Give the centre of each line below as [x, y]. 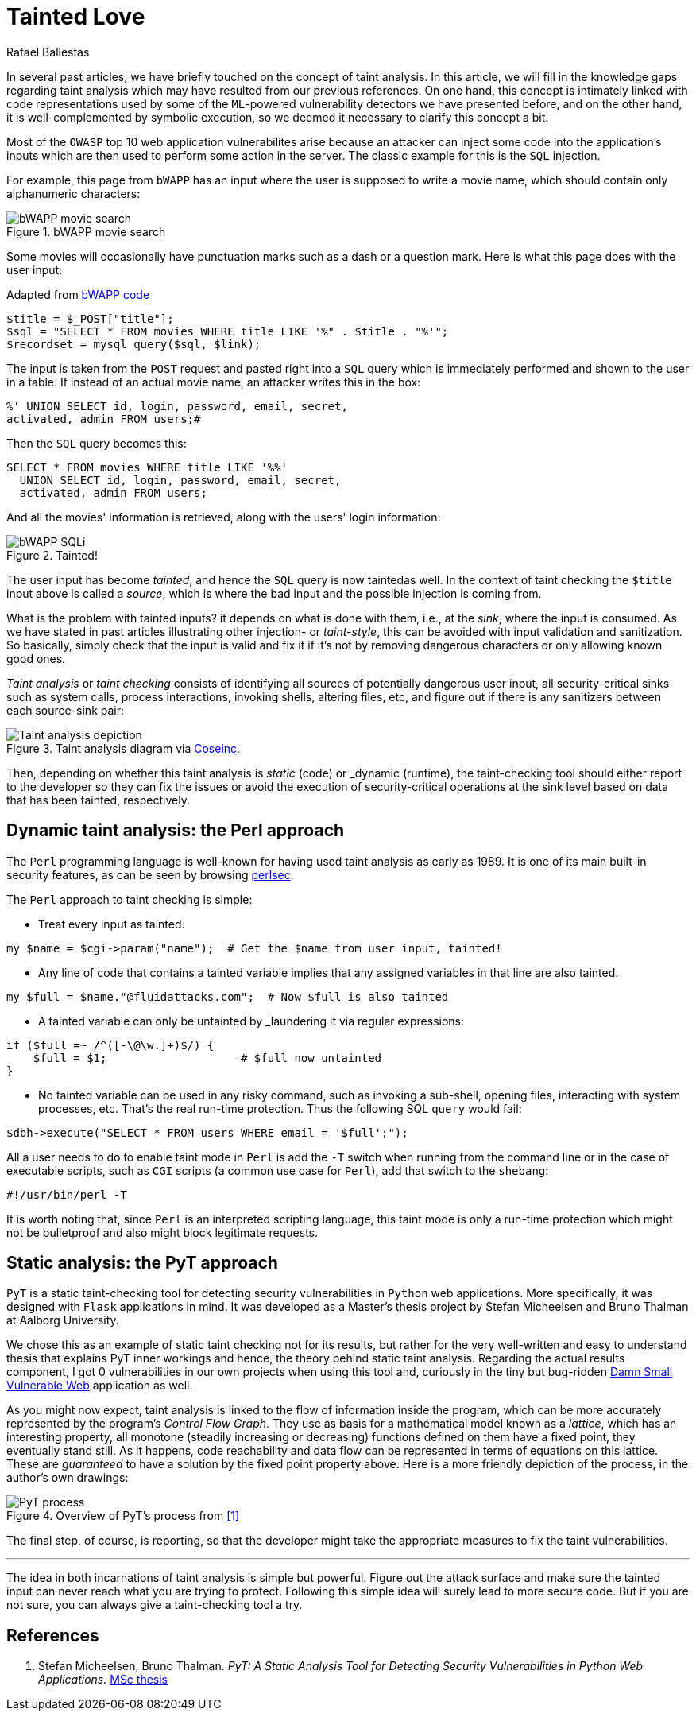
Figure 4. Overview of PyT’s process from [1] [123, 1516]
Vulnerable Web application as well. [100, 1386]
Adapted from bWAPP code [78, 294]
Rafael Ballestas [48, 52]
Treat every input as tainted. [112, 924]
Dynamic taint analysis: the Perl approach [176, 831]
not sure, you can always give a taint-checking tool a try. [155, 1605]
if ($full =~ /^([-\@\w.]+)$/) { [110, 1045]
